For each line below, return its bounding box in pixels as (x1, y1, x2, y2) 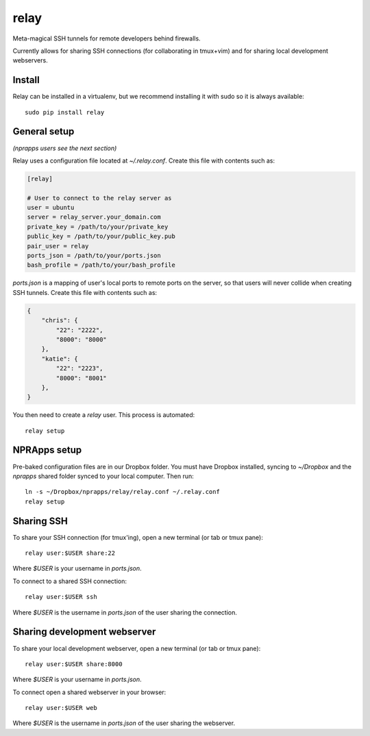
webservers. (12, 56, 48, 64)
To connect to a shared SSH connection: (12, 577, 127, 585)
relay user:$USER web (25, 704, 97, 712)
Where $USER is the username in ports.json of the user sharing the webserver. (12, 719, 236, 727)
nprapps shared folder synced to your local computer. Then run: (12, 472, 195, 480)
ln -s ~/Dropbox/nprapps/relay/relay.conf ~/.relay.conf (25, 488, 221, 496)
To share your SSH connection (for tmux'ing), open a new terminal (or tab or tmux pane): (12, 533, 263, 541)
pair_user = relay (27, 242, 89, 250)
